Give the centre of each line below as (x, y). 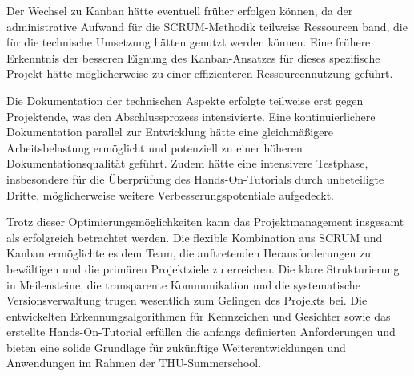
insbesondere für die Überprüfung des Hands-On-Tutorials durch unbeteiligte (195, 178)
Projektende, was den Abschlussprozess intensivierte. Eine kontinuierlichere (191, 116)
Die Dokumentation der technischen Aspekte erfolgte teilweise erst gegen (185, 100)
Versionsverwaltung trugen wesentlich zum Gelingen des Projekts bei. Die (187, 300)
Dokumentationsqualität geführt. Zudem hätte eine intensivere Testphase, (187, 163)
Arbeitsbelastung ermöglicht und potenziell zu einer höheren (155, 147)
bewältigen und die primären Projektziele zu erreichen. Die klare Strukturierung (203, 268)
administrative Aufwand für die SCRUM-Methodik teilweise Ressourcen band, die (207, 26)
